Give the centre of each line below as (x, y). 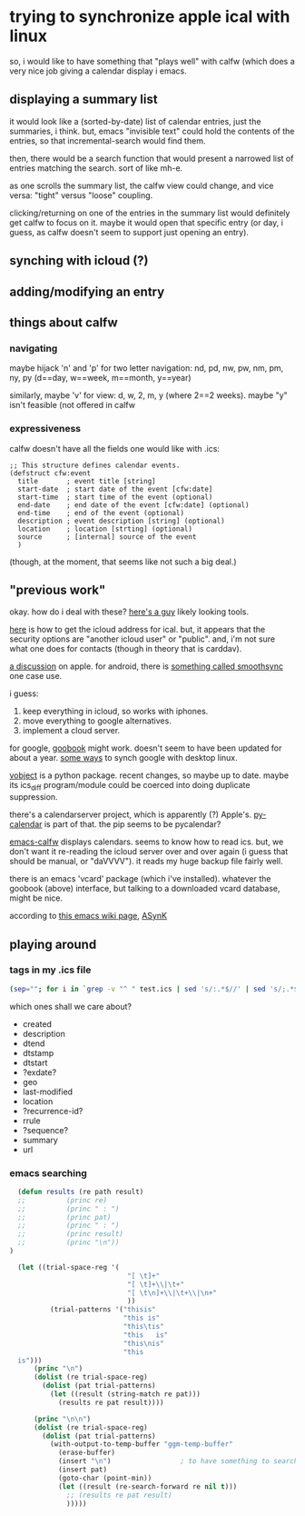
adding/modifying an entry (87, 291)
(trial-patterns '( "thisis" (103, 1310)
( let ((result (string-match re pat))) (125, 1394)
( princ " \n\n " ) (62, 1419)
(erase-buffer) (87, 1453)
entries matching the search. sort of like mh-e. (96, 168)
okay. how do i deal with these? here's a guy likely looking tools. (129, 612)
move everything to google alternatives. (97, 721)
